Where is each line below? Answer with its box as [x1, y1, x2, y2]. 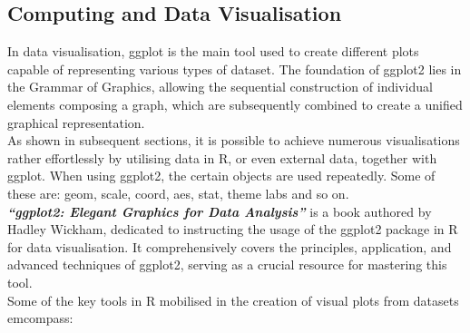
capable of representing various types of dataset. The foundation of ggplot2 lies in [7, 59, 462, 78]
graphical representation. [7, 113, 145, 132]
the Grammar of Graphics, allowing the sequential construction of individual [7, 77, 433, 96]
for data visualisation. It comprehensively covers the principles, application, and [7, 237, 452, 256]
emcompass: [7, 309, 73, 328]
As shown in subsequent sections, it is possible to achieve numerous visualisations [7, 131, 460, 150]
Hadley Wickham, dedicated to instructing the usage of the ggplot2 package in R [7, 220, 458, 239]
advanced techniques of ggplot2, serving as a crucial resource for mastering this [7, 255, 447, 274]
